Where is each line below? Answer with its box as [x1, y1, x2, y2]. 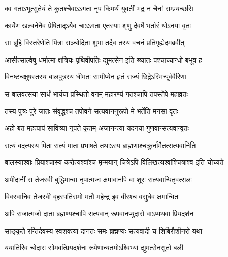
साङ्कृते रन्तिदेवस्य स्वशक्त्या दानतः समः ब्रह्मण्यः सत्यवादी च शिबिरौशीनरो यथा [5, 225, 203, 236]
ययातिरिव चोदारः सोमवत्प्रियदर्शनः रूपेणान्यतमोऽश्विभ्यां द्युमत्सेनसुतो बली [5, 242, 183, 253]
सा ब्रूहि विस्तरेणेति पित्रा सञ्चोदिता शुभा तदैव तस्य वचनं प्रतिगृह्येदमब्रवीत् [5, 37, 185, 48]
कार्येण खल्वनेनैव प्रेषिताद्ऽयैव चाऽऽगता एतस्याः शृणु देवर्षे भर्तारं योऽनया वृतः [5, 20, 191, 31]
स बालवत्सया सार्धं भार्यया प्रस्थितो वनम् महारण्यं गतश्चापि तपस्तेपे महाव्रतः [5, 88, 188, 99]
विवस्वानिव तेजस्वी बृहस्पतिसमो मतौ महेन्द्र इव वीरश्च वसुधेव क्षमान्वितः [5, 191, 180, 202]
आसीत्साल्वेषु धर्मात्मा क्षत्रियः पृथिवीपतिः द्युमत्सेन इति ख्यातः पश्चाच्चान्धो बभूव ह [5, 54, 202, 65]
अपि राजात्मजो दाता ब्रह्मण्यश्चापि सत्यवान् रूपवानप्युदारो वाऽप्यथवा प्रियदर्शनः [5, 208, 195, 219]
